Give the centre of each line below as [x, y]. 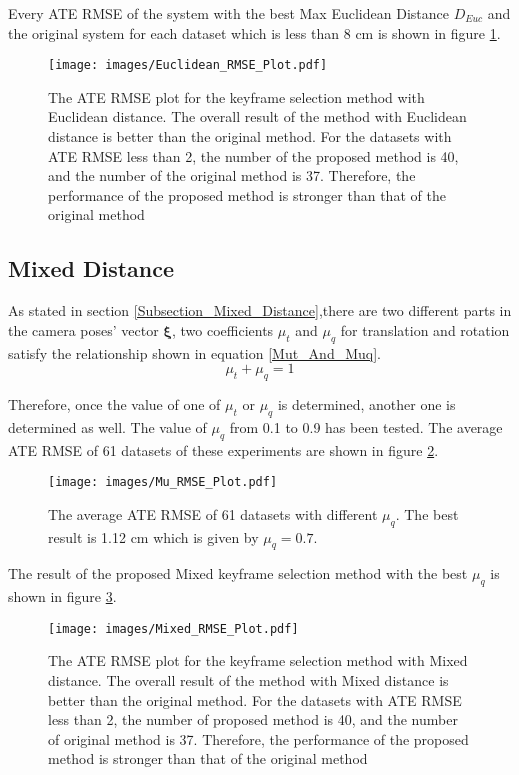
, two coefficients [222, 329]
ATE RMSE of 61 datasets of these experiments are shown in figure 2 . [223, 449]
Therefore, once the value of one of [114, 403]
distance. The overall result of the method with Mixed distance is [248, 680]
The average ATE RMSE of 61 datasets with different [213, 513]
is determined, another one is [366, 403]
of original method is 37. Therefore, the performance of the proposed [258, 738]
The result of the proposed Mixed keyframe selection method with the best [238, 573]
